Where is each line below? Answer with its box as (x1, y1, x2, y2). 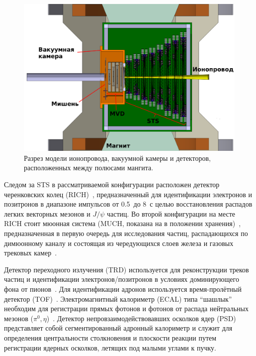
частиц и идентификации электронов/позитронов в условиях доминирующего (4, 274, 239, 284)
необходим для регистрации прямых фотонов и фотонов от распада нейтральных (4, 303, 249, 314)
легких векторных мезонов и (4, 208, 90, 219)
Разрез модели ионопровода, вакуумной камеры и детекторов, (24, 152, 211, 163)
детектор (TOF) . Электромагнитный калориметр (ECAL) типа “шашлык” (4, 293, 232, 304)
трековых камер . (4, 247, 57, 258)
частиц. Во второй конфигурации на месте (106, 208, 235, 219)
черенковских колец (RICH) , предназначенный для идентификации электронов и (4, 189, 253, 199)
